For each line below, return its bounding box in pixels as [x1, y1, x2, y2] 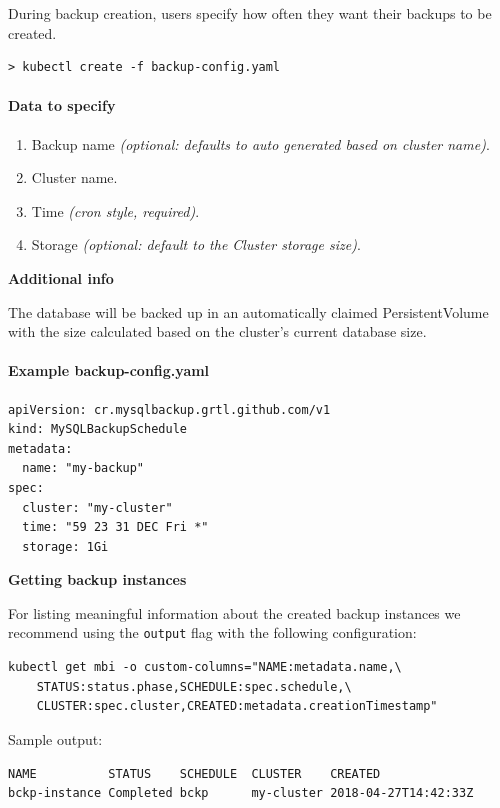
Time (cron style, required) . [31, 200, 200, 221]
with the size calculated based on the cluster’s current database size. [8, 321, 427, 342]
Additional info [8, 267, 114, 288]
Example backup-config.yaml [8, 360, 210, 381]
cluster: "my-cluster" [22, 500, 173, 515]
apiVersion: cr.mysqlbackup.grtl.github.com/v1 [8, 402, 331, 417]
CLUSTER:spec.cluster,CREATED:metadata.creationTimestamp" [36, 699, 438, 714]
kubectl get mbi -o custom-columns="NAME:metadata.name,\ [8, 660, 402, 675]
